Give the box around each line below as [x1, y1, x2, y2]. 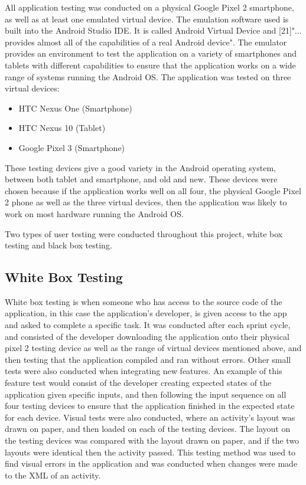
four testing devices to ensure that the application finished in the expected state [5, 399, 295, 412]
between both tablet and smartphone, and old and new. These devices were [5, 173, 278, 185]
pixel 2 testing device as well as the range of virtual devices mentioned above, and [5, 342, 302, 354]
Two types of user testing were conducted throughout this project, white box [5, 227, 283, 240]
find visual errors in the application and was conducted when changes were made [5, 457, 298, 470]
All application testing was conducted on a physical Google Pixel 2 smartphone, [5, 1, 294, 13]
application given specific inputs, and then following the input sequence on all [5, 388, 287, 400]
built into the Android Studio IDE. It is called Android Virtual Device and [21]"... [5, 24, 302, 37]
